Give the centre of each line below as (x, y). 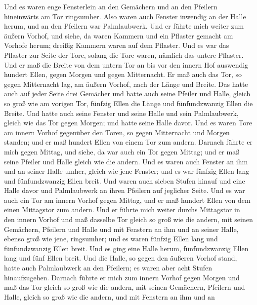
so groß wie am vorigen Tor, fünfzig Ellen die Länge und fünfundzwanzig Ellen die (128, 103)
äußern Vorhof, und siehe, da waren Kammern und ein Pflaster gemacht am (119, 35)
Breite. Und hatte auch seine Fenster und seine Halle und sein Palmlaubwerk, (121, 113)
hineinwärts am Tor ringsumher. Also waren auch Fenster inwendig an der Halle (125, 16)
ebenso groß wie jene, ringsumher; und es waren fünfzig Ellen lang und (111, 239)
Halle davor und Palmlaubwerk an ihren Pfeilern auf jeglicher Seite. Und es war (125, 190)
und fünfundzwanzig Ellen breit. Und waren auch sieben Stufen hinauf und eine (125, 180)
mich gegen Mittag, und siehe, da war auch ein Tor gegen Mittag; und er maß (122, 151)
